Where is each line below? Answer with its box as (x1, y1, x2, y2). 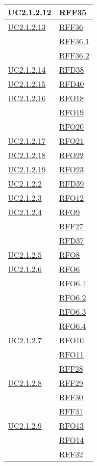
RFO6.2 (59, 292, 86, 303)
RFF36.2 (59, 50, 89, 61)
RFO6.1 (59, 277, 86, 289)
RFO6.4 (59, 320, 86, 331)
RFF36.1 (59, 35, 89, 47)
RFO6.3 (59, 306, 86, 317)
